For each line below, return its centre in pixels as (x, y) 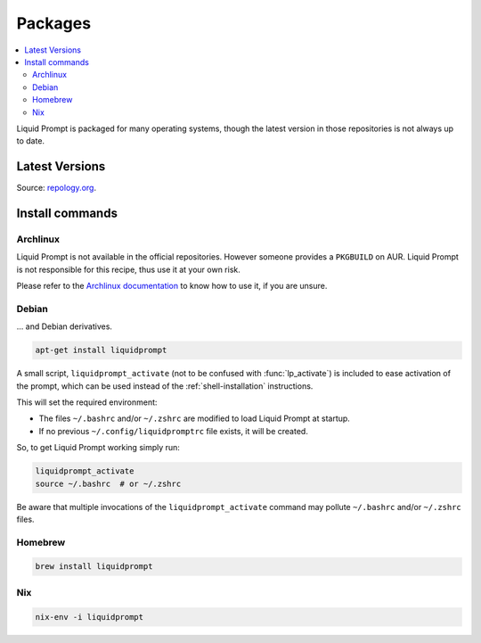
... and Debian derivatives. (65, 326)
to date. (30, 141)
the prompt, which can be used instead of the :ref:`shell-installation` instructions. (165, 386)
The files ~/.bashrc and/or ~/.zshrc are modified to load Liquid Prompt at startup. (195, 418)
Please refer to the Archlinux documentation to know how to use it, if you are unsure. (172, 286)
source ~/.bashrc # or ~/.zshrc (108, 483)
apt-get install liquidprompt (101, 350)
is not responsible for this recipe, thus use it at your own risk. (128, 269)
